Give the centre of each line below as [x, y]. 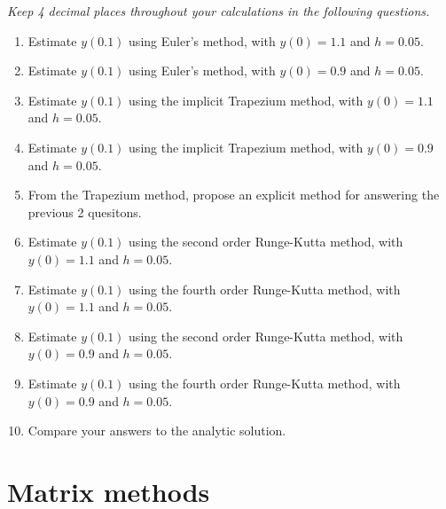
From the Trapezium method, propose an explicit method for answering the [234, 195]
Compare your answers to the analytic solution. [157, 431]
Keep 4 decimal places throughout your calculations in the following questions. [219, 11]
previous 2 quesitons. [85, 211]
